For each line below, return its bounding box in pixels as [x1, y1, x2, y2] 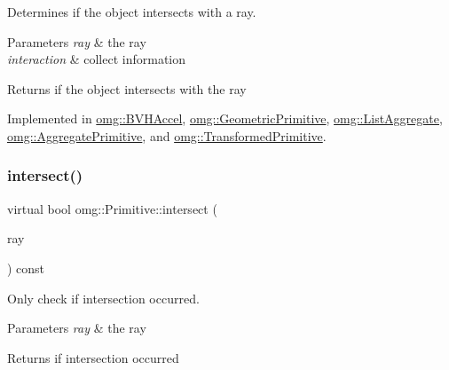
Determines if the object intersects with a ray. [7, 3, 256, 20]
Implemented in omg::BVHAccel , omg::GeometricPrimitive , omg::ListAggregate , [7, 109, 443, 128]
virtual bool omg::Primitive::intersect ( [7, 199, 217, 217]
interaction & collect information [7, 50, 186, 68]
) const [7, 258, 45, 277]
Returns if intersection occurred [7, 348, 179, 366]
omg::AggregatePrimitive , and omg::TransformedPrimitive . [7, 126, 327, 145]
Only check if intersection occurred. [7, 288, 200, 307]
